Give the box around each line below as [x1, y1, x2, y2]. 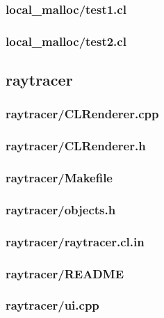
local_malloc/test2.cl [6, 32, 126, 49]
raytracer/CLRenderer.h [6, 137, 146, 154]
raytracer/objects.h [6, 200, 116, 218]
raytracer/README [6, 264, 124, 282]
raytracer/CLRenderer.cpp [6, 105, 159, 122]
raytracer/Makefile [6, 169, 113, 186]
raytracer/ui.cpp [6, 296, 99, 314]
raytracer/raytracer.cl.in [6, 232, 145, 250]
